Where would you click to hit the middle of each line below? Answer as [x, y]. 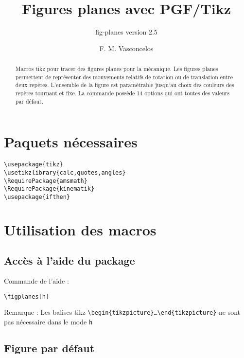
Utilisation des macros [80, 229]
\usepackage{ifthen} [37, 197]
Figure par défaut [49, 348]
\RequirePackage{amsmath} [46, 181]
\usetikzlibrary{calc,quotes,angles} [65, 172]
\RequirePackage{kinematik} [49, 189]
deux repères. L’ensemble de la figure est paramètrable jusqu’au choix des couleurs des [125, 85]
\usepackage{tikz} [34, 165]
